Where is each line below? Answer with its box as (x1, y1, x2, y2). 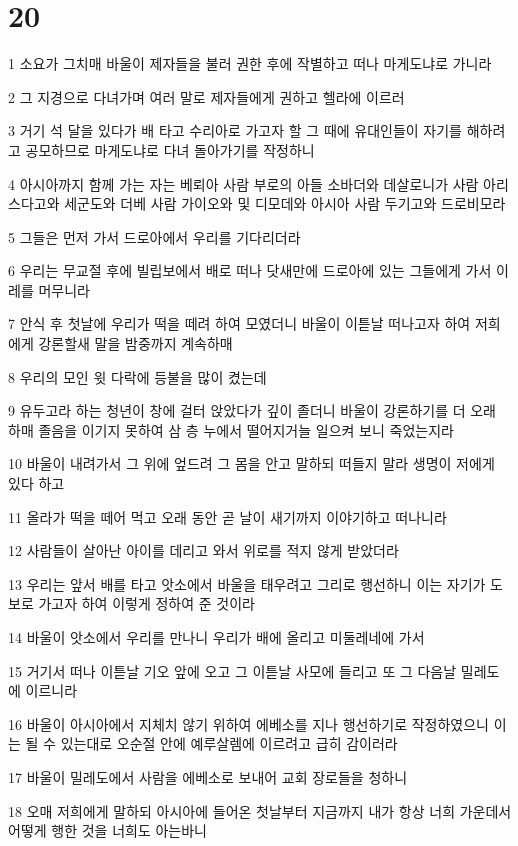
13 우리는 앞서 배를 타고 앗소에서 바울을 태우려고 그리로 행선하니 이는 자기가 (8, 573, 486, 594)
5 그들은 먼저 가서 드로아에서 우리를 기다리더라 (8, 226, 301, 247)
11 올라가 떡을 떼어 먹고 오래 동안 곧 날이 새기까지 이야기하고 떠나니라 (8, 506, 447, 527)
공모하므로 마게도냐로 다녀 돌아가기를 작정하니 (25, 139, 315, 160)
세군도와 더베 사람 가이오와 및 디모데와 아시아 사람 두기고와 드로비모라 (64, 193, 506, 214)
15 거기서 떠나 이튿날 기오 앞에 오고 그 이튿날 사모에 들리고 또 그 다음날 (8, 660, 457, 681)
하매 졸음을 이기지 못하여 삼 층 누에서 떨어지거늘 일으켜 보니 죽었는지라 (8, 419, 454, 440)
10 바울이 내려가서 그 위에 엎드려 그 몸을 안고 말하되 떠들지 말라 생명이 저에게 (8, 453, 495, 474)
